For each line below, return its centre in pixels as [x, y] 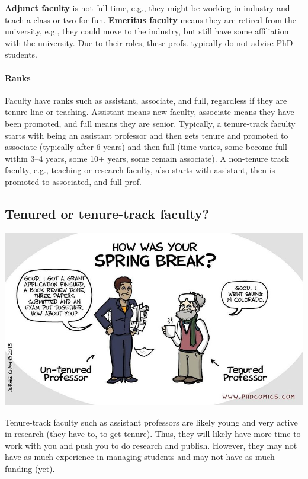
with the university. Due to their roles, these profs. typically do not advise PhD [149, 42]
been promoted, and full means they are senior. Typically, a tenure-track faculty [150, 123]
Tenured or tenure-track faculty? [107, 213]
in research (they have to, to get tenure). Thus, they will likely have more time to [153, 434]
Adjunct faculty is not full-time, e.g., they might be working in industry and [147, 8]
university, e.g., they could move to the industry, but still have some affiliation [147, 31]
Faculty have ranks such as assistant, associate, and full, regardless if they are [146, 100]
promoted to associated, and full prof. [73, 181]
